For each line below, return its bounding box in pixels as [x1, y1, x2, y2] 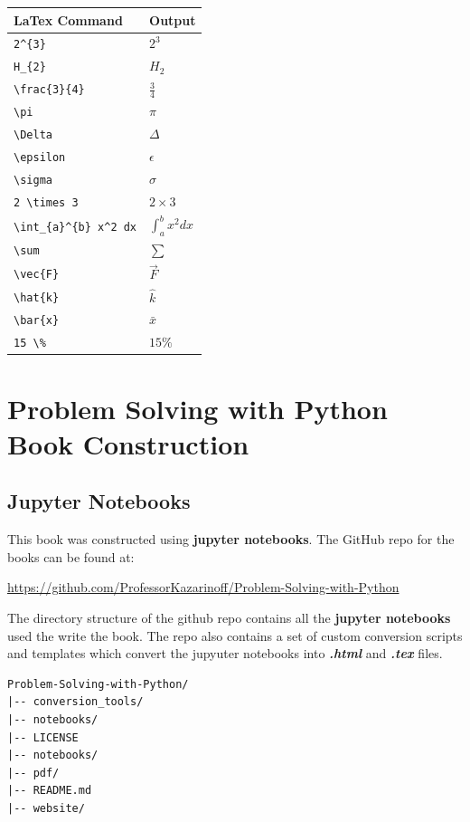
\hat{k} [14, 292, 60, 305]
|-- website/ [7, 801, 85, 815]
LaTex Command [14, 10, 123, 29]
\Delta [14, 129, 52, 142]
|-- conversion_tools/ [7, 695, 144, 709]
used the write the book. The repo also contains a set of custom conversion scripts [7, 626, 463, 645]
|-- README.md [7, 784, 92, 798]
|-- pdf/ [7, 766, 60, 779]
